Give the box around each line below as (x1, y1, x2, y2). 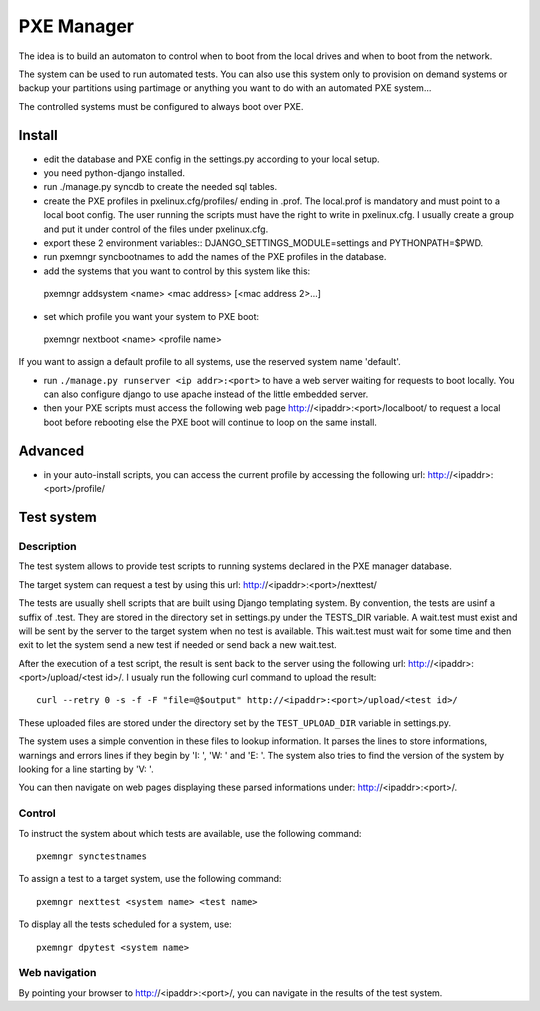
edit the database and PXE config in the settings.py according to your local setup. (43, 153, 380, 165)
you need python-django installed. (43, 167, 185, 179)
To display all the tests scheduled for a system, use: (18, 918, 232, 930)
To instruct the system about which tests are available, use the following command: (18, 827, 362, 839)
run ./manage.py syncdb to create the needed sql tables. (43, 181, 278, 193)
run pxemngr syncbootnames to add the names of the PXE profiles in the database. (43, 251, 387, 263)
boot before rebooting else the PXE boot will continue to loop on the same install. (43, 416, 377, 428)
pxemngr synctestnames (36, 850, 148, 862)
